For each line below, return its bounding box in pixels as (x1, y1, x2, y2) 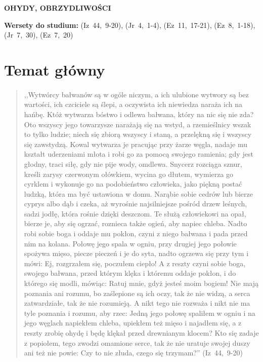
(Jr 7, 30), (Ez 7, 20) (4, 29, 73, 40)
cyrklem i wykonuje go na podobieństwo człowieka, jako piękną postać (24, 178, 242, 189)
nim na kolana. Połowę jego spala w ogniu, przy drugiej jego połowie (24, 238, 237, 248)
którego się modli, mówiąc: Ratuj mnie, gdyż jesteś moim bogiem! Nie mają (24, 278, 258, 288)
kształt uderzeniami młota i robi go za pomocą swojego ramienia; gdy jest (24, 149, 253, 159)
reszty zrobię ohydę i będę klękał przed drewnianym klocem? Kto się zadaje (24, 328, 259, 338)
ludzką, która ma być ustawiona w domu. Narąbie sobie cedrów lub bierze (24, 188, 253, 199)
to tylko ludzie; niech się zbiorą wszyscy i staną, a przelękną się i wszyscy (24, 129, 252, 139)
